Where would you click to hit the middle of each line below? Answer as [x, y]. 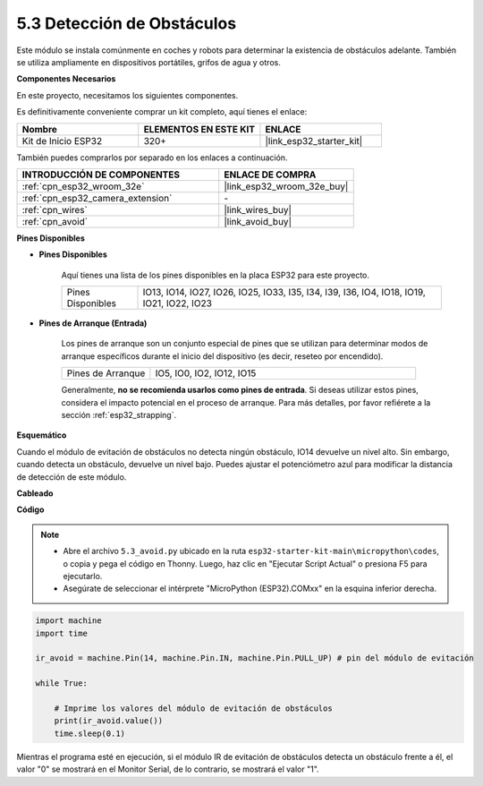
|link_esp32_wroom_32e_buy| [286, 186]
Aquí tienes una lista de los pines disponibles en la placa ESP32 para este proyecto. [216, 275]
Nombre [40, 129]
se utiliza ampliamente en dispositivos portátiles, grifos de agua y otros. [148, 62]
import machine [68, 621]
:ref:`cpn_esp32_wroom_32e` [83, 186]
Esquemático [42, 435]
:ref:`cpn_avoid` [55, 221]
